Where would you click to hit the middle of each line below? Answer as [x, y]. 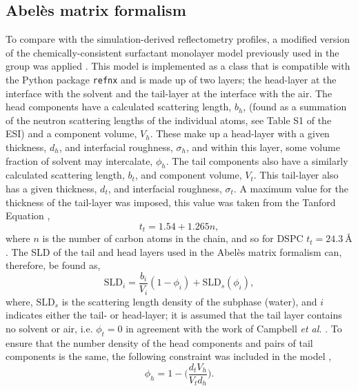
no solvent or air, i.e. [49, 328]
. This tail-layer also [296, 175]
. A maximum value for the [291, 188]
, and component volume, [188, 175]
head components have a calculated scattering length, [119, 107]
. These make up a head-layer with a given [240, 133]
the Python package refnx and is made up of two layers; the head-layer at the [171, 79]
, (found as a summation [295, 107]
